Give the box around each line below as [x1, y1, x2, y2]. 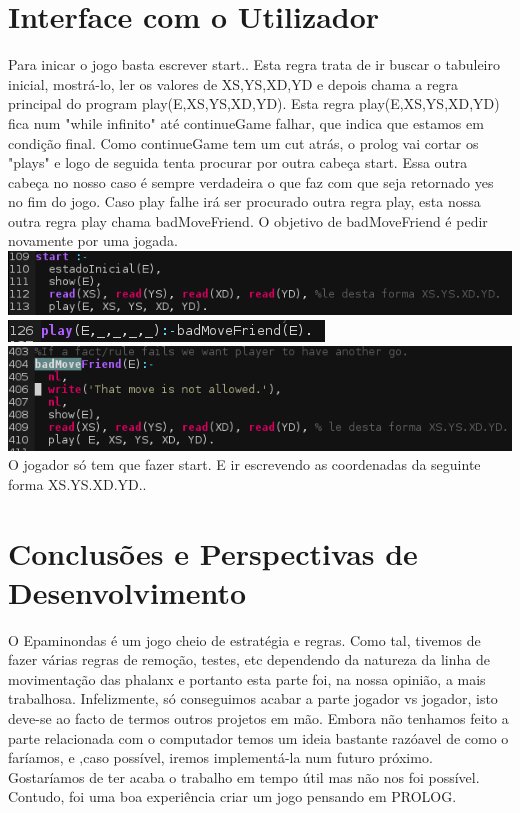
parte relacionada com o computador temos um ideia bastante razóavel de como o [8, 727, 509, 748]
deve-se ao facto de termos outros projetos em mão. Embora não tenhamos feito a [8, 708, 509, 729]
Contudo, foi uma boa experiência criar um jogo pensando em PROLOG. [8, 786, 457, 807]
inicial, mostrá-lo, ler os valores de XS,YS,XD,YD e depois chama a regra [8, 73, 459, 94]
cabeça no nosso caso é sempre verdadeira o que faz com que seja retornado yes [8, 171, 494, 192]
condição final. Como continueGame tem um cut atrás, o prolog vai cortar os [8, 132, 479, 153]
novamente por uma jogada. [8, 230, 178, 251]
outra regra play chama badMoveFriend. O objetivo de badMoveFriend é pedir [8, 210, 488, 231]
